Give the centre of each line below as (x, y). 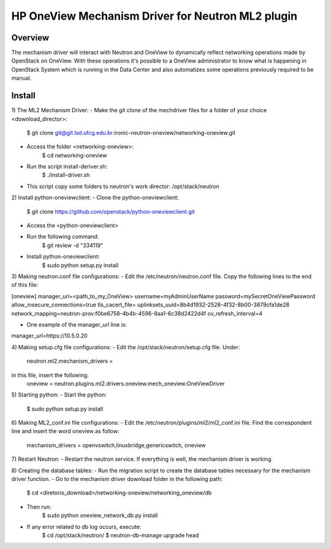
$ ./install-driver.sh (66, 175)
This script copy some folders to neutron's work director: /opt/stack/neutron (123, 186)
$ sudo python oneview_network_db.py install (100, 515)
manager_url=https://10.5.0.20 (50, 336)
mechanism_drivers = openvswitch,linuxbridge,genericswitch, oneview (116, 445)
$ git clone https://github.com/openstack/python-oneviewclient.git (111, 211)
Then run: (39, 507)
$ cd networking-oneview (74, 155)
